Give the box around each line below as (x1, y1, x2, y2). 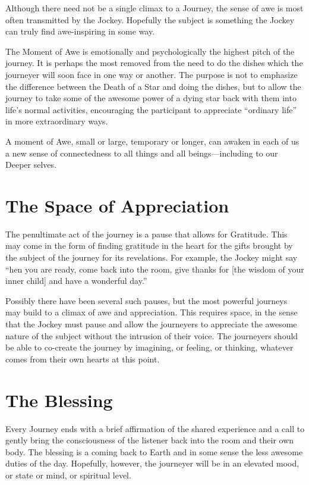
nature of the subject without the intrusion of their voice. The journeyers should (5, 329, 298, 342)
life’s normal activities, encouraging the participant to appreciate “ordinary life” (5, 103, 297, 115)
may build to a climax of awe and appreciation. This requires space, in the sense (5, 306, 298, 318)
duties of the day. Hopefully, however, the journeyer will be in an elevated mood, (5, 457, 299, 470)
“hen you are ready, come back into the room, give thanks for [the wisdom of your (5, 262, 304, 275)
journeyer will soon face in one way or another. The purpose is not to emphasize (5, 68, 298, 80)
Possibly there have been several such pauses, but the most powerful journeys (5, 294, 288, 306)
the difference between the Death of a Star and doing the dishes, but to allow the (5, 80, 301, 92)
